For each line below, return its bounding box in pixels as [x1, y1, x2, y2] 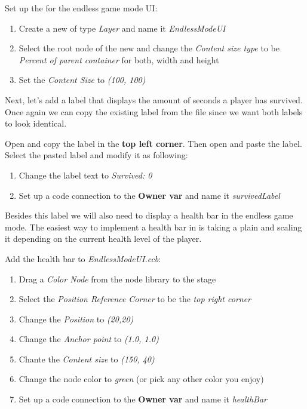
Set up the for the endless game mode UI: [5, 2, 158, 14]
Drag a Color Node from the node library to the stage [19, 272, 216, 285]
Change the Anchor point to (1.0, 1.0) [19, 333, 159, 345]
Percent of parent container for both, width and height [19, 53, 219, 66]
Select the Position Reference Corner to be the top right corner [19, 293, 251, 305]
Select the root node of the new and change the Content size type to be [19, 42, 280, 54]
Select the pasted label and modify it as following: [5, 149, 188, 161]
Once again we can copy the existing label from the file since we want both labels [5, 105, 303, 118]
